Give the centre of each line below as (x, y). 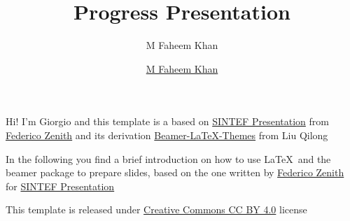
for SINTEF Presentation (60, 186)
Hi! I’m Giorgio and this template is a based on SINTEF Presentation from (167, 121)
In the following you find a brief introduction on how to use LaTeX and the (168, 158)
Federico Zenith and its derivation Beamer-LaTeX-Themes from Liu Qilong (167, 135)
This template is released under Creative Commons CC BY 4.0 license (156, 209)
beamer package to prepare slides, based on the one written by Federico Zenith (175, 172)
